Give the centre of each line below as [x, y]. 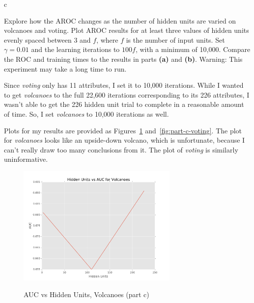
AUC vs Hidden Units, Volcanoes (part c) [86, 294]
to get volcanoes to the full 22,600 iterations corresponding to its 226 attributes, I [127, 94]
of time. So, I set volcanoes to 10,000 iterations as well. [86, 114]
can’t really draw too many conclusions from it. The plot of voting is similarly [121, 149]
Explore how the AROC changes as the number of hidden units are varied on [120, 20]
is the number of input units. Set [175, 39]
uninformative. [26, 159]
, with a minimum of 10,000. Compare [193, 49]
